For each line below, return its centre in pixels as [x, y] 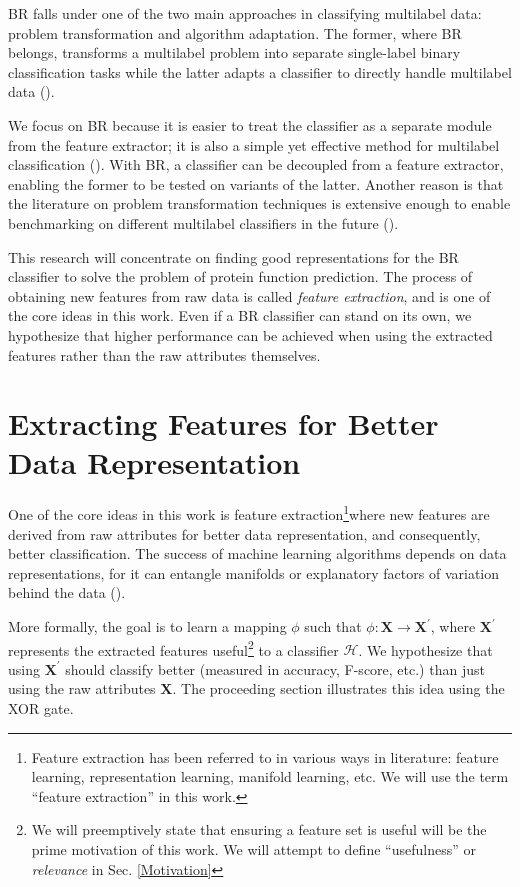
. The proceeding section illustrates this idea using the [338, 688]
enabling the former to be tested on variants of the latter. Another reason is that [256, 183]
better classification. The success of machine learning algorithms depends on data [257, 553]
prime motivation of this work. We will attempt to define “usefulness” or [253, 849]
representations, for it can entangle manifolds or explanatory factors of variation [254, 572]
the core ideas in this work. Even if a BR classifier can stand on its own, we [240, 315]
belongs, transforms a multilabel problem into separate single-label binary [234, 52]
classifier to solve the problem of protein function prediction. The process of [240, 276]
